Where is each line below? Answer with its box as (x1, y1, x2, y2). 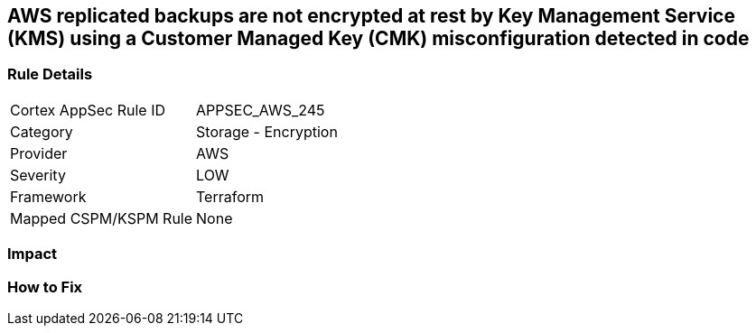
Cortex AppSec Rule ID (10, 100, 166, 119)
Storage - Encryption (196, 122, 338, 141)
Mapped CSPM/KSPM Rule (10, 208, 193, 227)
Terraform (196, 187, 265, 206)
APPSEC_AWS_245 (196, 100, 325, 119)
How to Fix (7, 277, 83, 296)
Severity (10, 165, 66, 184)
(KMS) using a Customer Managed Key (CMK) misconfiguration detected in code (7, 27, 750, 50)
